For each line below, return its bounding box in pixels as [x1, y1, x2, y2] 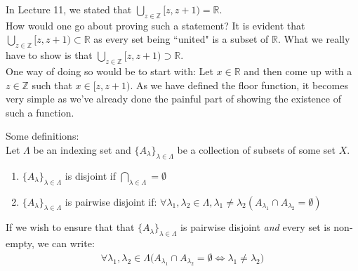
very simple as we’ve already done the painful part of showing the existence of [6, 91, 341, 106]
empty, [6, 236, 34, 251]
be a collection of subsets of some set [177, 142, 336, 157]
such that [32, 77, 72, 92]
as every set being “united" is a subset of [93, 32, 269, 46]
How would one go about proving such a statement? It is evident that [6, 18, 305, 32]
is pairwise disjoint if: [65, 194, 157, 209]
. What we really [278, 32, 350, 46]
